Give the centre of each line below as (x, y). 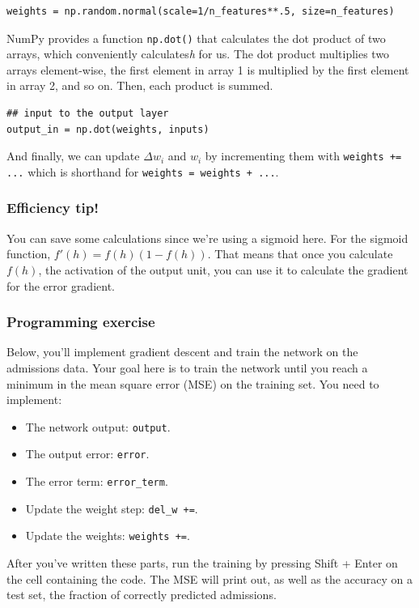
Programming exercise (81, 322)
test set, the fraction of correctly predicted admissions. (142, 595)
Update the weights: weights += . (108, 536)
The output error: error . (87, 454)
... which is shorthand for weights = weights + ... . (143, 171)
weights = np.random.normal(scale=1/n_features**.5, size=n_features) (201, 11)
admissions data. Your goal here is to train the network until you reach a (187, 367)
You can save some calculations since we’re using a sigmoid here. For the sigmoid (207, 238)
